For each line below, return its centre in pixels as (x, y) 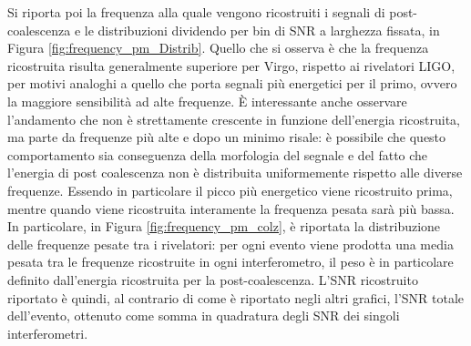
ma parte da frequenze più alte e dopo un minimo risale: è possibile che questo (227, 137)
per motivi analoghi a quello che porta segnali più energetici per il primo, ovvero (232, 83)
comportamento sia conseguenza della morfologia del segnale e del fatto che (218, 154)
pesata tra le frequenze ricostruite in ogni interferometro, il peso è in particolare (230, 262)
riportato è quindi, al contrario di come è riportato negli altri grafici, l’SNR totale (236, 297)
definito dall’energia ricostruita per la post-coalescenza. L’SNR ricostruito (213, 279)
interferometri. (48, 333)
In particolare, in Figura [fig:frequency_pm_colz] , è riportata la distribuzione (224, 226)
